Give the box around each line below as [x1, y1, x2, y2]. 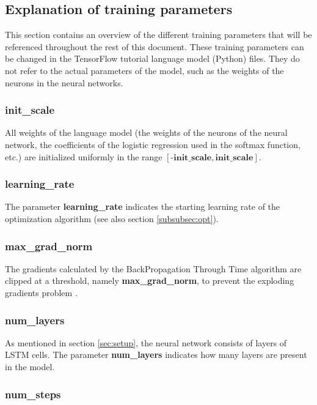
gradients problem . [5, 286, 78, 299]
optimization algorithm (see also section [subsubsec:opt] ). [5, 212, 219, 225]
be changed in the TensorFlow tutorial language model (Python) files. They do [5, 52, 300, 65]
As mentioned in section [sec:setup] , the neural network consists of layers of [5, 336, 287, 349]
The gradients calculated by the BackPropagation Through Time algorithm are [5, 262, 302, 275]
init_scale [5, 102, 55, 117]
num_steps [5, 386, 61, 401]
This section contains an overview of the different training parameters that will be [5, 28, 312, 41]
